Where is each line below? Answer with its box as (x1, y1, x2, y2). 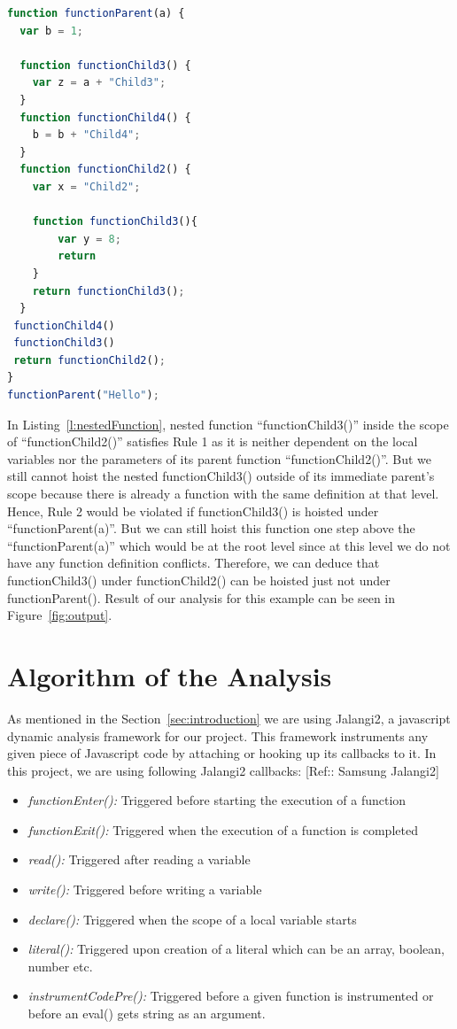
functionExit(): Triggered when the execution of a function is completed (27, 820, 418, 839)
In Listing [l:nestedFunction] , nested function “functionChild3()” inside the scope (7, 414, 449, 433)
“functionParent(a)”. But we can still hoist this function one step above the (7, 519, 415, 538)
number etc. (27, 956, 93, 975)
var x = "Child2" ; (32, 180, 141, 193)
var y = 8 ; (58, 232, 121, 245)
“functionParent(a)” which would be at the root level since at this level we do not (7, 536, 451, 554)
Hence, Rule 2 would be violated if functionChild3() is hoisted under (7, 501, 379, 520)
